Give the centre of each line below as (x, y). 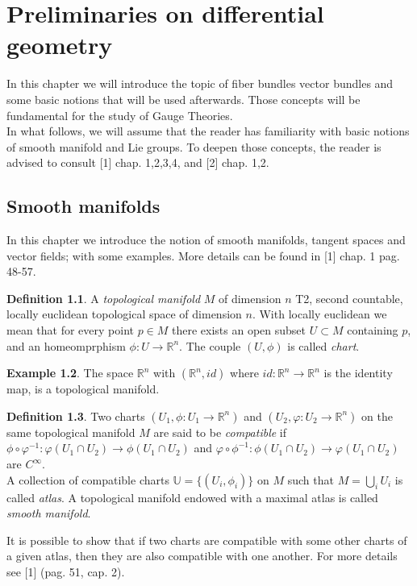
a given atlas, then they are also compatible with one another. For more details (202, 556)
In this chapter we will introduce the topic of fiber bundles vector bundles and (200, 83)
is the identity (358, 373)
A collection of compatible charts (88, 479)
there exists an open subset (239, 330)
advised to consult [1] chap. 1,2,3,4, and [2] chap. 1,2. (138, 162)
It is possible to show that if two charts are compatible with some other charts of (207, 540)
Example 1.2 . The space (70, 373)
